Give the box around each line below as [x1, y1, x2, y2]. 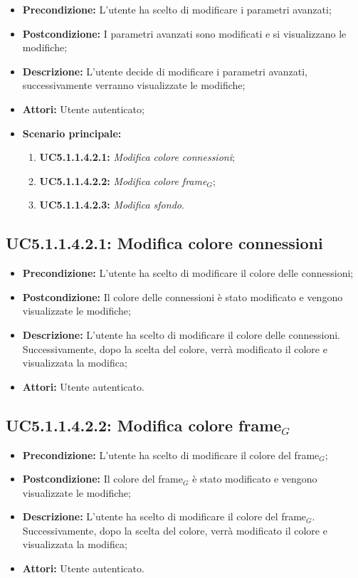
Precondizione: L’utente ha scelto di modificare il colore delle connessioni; [22, 266, 354, 280]
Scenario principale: [22, 125, 122, 140]
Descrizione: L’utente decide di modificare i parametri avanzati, [22, 63, 307, 78]
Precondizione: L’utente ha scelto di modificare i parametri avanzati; [22, 2, 332, 16]
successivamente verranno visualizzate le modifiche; [22, 78, 246, 93]
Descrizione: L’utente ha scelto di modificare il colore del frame [22, 509, 307, 524]
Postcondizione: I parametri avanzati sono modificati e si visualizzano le [22, 26, 347, 41]
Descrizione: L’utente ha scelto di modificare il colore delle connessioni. [22, 327, 340, 342]
